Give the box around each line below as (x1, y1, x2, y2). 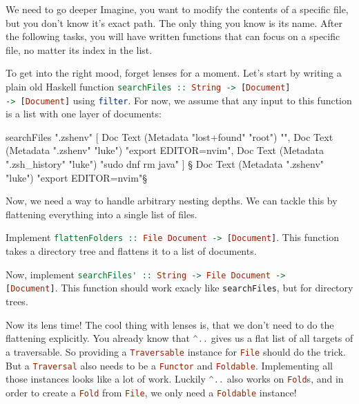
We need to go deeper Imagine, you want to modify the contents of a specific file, (6, 2, 349, 16)
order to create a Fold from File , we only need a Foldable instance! (6, 385, 297, 399)
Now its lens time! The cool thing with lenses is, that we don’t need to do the (6, 317, 334, 331)
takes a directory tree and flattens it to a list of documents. (6, 244, 257, 258)
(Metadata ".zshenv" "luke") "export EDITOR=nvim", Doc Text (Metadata (6, 143, 324, 157)
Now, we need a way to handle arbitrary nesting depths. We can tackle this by (6, 193, 338, 208)
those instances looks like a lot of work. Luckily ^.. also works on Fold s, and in (6, 372, 344, 386)
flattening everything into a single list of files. (6, 206, 197, 221)
